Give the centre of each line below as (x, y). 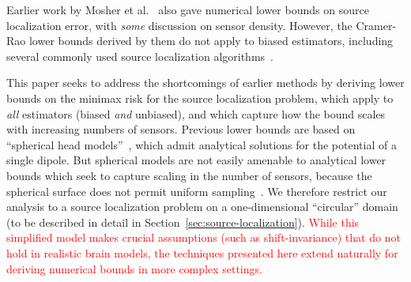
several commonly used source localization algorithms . (140, 56)
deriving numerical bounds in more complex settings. (134, 268)
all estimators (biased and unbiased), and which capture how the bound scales (196, 113)
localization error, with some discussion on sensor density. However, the (179, 25)
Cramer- (376, 25)
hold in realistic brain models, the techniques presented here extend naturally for (202, 252)
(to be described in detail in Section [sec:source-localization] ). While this (183, 222)
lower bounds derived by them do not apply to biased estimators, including (211, 41)
